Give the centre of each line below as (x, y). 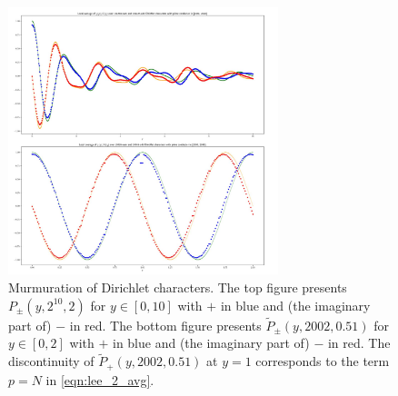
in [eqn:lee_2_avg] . (100, 379)
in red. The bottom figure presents (165, 325)
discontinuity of (51, 361)
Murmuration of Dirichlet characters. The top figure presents (178, 287)
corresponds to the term (323, 361)
